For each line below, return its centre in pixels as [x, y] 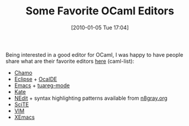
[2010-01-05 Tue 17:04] [100, 27]
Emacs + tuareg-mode [42, 85]
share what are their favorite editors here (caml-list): [70, 61]
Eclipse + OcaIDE [36, 79]
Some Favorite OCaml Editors [100, 11]
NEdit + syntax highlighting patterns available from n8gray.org [91, 98]
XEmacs [25, 117]
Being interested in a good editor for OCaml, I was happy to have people [94, 54]
